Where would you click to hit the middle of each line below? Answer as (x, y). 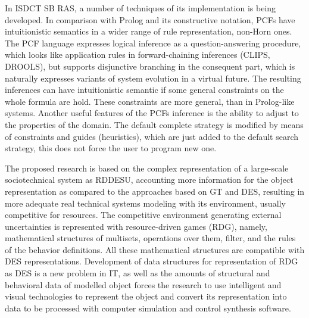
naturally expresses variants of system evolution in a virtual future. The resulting (153, 78)
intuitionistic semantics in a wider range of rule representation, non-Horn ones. (149, 31)
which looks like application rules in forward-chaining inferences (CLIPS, (138, 54)
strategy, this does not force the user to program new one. (111, 148)
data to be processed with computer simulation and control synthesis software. (148, 308)
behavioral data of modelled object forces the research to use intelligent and (143, 284)
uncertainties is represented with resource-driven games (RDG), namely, (136, 226)
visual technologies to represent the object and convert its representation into (146, 296)
